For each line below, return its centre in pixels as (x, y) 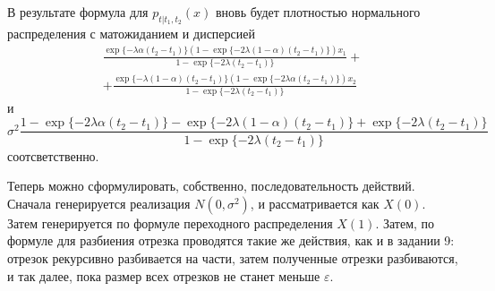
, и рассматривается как (315, 203)
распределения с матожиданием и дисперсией (131, 33)
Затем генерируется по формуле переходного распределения (170, 223)
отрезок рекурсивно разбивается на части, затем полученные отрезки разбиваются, (233, 257)
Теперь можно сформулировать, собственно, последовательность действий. (211, 186)
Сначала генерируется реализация (99, 203)
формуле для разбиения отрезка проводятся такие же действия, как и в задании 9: (231, 240)
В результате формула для (78, 12)
